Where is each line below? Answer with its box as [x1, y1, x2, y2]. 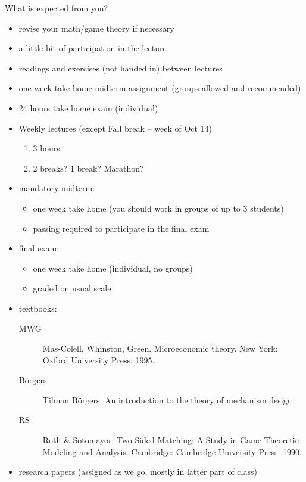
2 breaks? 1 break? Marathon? [33, 161, 144, 174]
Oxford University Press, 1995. [42, 353, 155, 366]
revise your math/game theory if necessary [18, 21, 174, 34]
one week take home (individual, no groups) [33, 262, 193, 274]
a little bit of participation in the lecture [18, 42, 167, 54]
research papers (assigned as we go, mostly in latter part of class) [18, 465, 257, 478]
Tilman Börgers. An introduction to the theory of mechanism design [42, 393, 292, 406]
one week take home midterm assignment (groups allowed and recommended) [18, 82, 301, 94]
